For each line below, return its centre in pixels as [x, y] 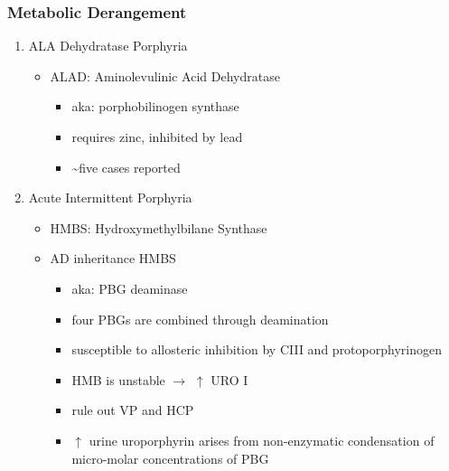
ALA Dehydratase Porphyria [108, 46]
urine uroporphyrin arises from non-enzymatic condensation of [262, 440]
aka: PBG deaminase [130, 288]
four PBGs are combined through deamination [200, 319]
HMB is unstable [118, 379]
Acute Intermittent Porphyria [110, 198]
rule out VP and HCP [133, 410]
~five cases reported [126, 167]
